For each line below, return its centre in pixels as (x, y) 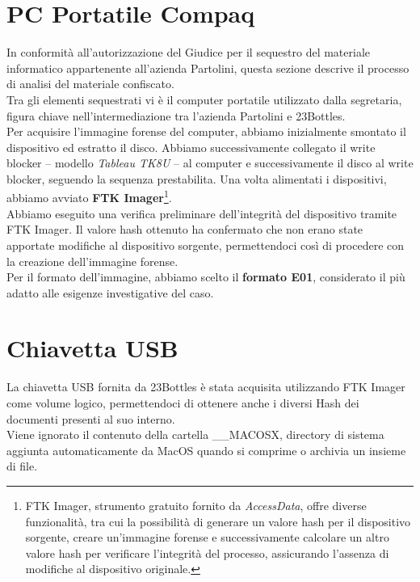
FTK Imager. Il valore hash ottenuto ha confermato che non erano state (185, 229)
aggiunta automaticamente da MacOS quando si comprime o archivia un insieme (206, 450)
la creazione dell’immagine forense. (92, 261)
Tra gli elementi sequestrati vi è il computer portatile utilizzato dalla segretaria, (204, 99)
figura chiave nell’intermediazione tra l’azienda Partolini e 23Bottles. (176, 115)
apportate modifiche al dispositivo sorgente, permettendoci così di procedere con (206, 245)
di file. (22, 466)
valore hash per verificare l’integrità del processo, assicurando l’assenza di (207, 552)
